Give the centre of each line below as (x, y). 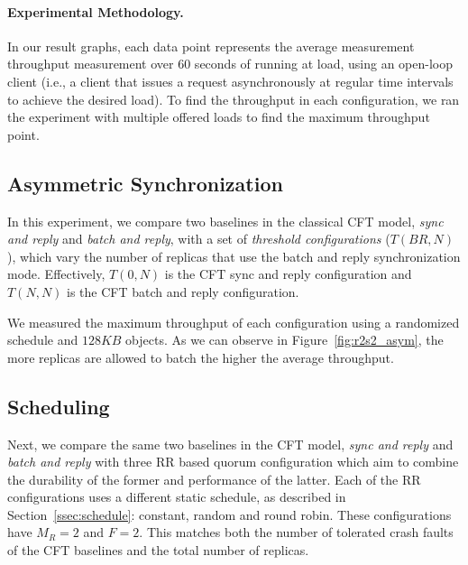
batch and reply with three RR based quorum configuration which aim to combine (233, 462)
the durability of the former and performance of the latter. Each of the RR (214, 479)
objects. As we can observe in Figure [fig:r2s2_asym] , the (284, 340)
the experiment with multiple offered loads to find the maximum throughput (219, 117)
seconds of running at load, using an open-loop (324, 64)
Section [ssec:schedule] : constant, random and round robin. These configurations (229, 514)
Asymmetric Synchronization (145, 183)
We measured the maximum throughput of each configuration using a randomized (234, 322)
